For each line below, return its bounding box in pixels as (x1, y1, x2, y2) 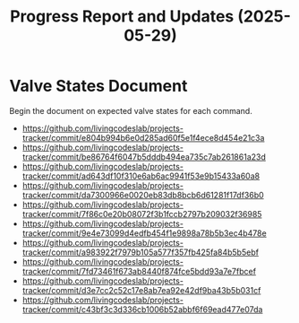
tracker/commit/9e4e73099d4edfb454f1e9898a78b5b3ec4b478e (21, 227, 267, 239)
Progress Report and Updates (10, 6, 235, 27)
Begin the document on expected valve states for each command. (9, 105, 252, 116)
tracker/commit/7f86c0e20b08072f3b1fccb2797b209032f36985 (21, 208, 262, 219)
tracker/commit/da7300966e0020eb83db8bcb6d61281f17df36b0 (21, 189, 264, 200)
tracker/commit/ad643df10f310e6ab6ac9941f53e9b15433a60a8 (21, 170, 261, 181)
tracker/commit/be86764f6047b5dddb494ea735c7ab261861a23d (21, 151, 267, 162)
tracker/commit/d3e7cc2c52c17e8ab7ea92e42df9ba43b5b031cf (21, 284, 261, 295)
